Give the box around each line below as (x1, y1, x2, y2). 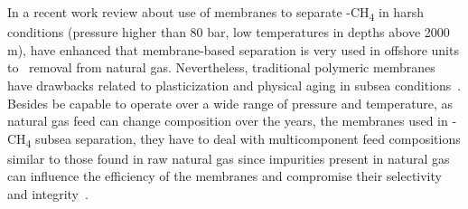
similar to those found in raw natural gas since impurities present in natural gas (7, 148, 450, 167)
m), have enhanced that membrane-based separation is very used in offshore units (7, 40, 459, 59)
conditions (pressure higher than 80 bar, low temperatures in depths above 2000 (7, 23, 450, 42)
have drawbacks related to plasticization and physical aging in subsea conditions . (7, 75, 462, 94)
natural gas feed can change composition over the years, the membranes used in (7, 111, 448, 130)
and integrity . (7, 185, 89, 203)
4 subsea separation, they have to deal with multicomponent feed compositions (25, 128, 461, 150)
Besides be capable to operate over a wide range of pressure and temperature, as (7, 93, 454, 112)
